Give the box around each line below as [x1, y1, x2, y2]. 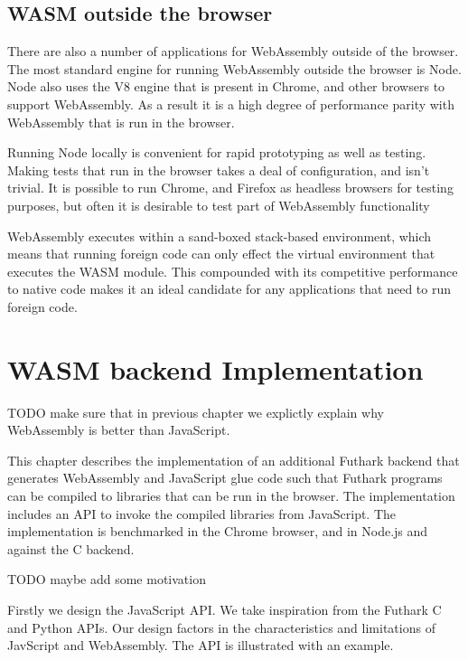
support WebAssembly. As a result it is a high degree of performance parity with [7, 94, 454, 113]
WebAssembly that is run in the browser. [7, 112, 235, 131]
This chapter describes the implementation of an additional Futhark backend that [7, 450, 460, 469]
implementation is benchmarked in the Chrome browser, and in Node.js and [7, 522, 428, 541]
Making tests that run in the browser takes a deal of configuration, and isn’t [7, 160, 430, 179]
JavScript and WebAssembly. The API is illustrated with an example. [7, 636, 394, 655]
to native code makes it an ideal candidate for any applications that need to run [7, 279, 452, 298]
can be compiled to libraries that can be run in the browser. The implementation [7, 486, 455, 505]
